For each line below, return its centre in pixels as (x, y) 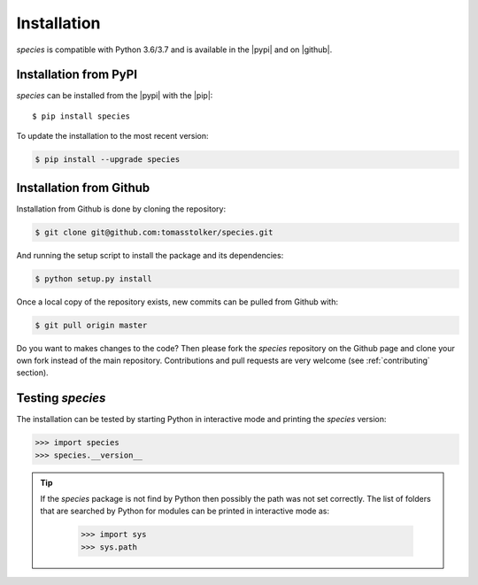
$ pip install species (81, 116)
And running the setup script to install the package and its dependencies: (150, 255)
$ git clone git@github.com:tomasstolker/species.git (154, 232)
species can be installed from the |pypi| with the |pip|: (115, 96)
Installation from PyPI (77, 75)
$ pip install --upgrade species (108, 160)
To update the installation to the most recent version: (112, 136)
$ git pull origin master (91, 325)
